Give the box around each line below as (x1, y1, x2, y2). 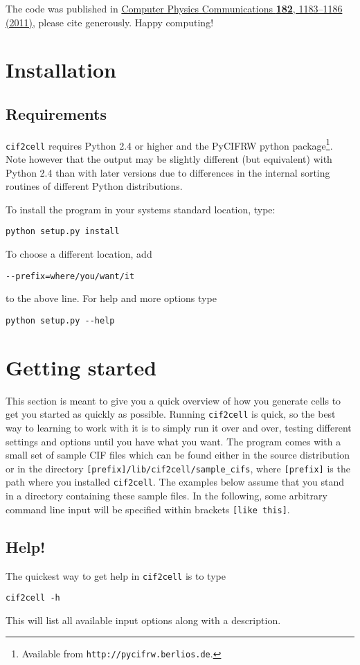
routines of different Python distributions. (6, 179, 183, 193)
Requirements (6, 103, 107, 124)
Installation (6, 55, 116, 84)
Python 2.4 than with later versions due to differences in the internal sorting (6, 165, 330, 179)
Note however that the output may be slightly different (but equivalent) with (6, 152, 332, 166)
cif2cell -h (6, 593, 60, 603)
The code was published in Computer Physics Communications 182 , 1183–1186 (6, 1, 343, 15)
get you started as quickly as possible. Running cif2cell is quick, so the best (6, 407, 336, 421)
